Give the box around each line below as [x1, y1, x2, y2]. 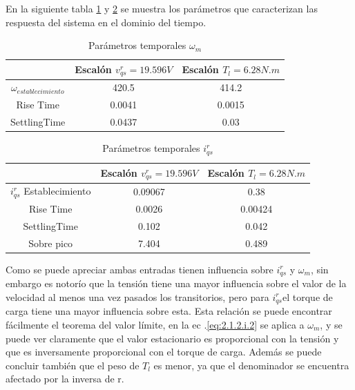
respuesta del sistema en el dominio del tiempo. [6, 14, 207, 29]
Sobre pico [28, 235, 73, 250]
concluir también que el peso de [6, 358, 140, 372]
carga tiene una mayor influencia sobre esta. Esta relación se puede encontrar [6, 304, 332, 318]
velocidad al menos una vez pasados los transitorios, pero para [6, 289, 269, 304]
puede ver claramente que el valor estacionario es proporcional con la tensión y [6, 331, 339, 345]
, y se [320, 318, 343, 331]
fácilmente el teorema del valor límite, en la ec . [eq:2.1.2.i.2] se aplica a [6, 318, 305, 331]
